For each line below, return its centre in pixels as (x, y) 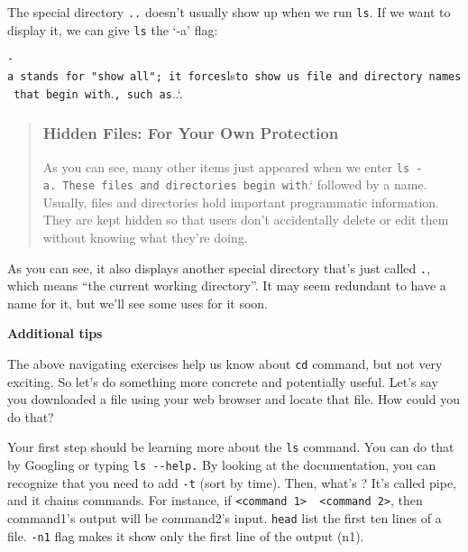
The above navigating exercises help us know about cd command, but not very (225, 364)
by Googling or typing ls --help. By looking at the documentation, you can (222, 465)
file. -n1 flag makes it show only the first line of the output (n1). (186, 535)
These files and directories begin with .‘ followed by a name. (245, 184)
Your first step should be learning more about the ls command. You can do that (231, 447)
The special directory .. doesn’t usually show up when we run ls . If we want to (229, 12)
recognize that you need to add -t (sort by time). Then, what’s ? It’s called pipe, (232, 482)
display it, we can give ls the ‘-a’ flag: (113, 29)
